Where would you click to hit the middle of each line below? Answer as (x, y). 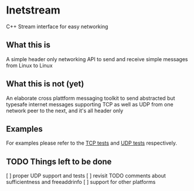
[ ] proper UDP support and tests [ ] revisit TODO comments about (86, 176)
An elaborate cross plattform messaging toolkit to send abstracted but (91, 98)
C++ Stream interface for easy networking (57, 26)
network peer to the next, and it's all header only (65, 110)
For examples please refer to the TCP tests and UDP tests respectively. (92, 143)
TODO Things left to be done (59, 161)
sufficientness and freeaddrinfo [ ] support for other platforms (81, 182)
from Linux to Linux (29, 65)
